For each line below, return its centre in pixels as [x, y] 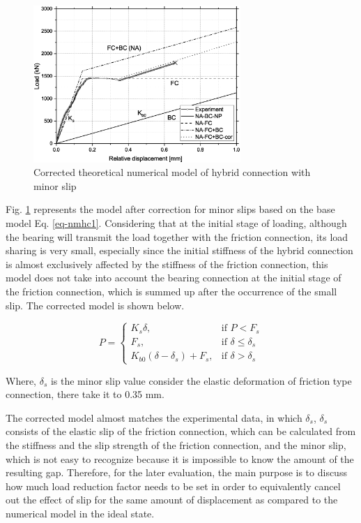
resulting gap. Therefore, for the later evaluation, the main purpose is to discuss [176, 472]
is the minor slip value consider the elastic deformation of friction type [201, 380]
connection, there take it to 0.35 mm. [85, 394]
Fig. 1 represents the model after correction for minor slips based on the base [170, 209]
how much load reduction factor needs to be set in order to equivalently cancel [173, 486]
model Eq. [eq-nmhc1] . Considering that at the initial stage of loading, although [176, 223]
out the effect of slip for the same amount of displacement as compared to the [172, 500]
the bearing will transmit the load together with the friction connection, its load [177, 236]
